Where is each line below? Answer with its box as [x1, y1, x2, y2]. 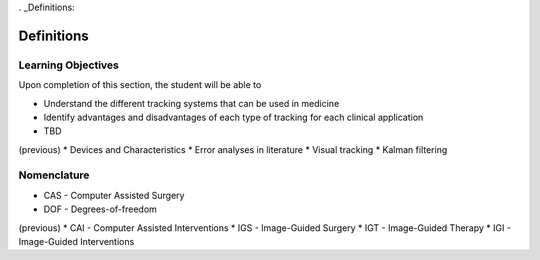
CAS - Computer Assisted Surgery [43, 189, 185, 201]
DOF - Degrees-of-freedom [43, 203, 157, 215]
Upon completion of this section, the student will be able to [18, 79, 262, 91]
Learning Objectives [18, 58, 120, 72]
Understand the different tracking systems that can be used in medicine [43, 97, 340, 109]
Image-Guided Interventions [18, 236, 135, 248]
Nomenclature [18, 168, 90, 182]
